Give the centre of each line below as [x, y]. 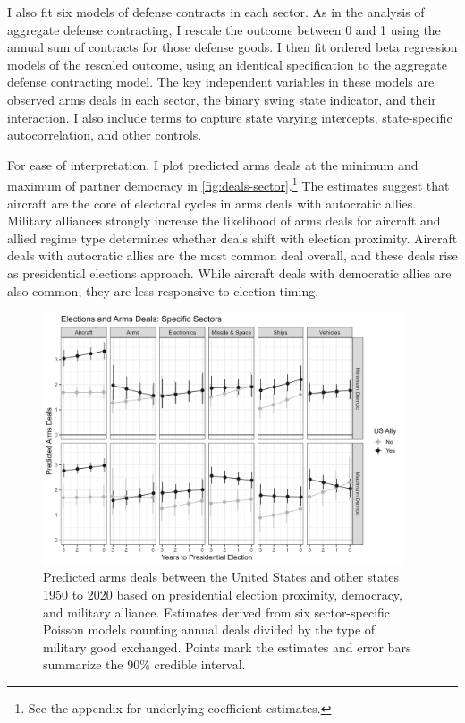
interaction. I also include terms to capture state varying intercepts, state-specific [230, 117]
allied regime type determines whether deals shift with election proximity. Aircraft [232, 238]
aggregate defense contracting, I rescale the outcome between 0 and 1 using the [224, 29]
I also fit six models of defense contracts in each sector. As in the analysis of [216, 12]
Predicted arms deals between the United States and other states [221, 577]
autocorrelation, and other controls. [105, 135]
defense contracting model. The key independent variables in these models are [221, 82]
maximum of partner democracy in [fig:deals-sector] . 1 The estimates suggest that [228, 184]
